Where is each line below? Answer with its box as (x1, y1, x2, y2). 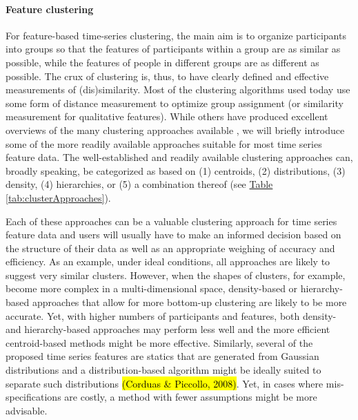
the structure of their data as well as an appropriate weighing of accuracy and (6, 240, 335, 255)
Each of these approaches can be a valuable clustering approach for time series (6, 213, 337, 228)
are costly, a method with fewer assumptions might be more (64, 390, 317, 404)
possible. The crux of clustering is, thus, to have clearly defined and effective (6, 68, 329, 83)
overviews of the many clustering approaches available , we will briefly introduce (6, 122, 345, 137)
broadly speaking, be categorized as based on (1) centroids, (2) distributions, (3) (6, 163, 346, 178)
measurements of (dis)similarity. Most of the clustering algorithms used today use (6, 82, 350, 97)
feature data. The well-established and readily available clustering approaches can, (6, 150, 353, 164)
